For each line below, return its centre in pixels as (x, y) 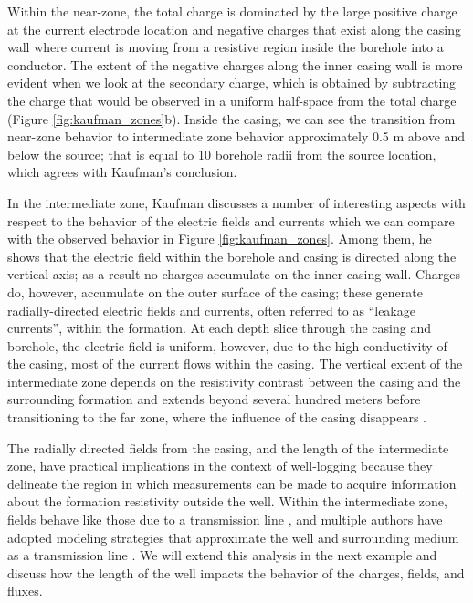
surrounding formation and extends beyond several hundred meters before (214, 399)
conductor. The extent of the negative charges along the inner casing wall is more (235, 64)
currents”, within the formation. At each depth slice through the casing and (219, 328)
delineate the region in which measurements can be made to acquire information (232, 483)
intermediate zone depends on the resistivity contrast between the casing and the (234, 381)
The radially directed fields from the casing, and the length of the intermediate (228, 447)
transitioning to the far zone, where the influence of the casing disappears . (217, 417)
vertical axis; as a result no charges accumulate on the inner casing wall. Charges (234, 274)
